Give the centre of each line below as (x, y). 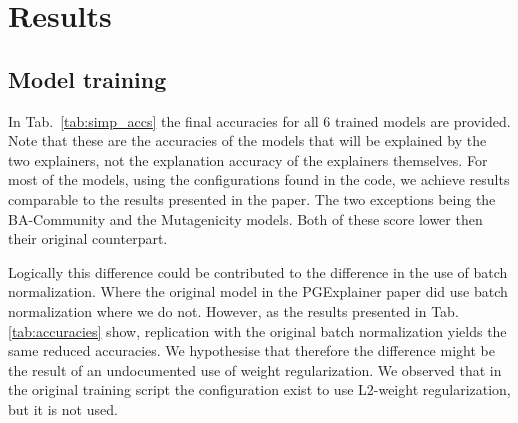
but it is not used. (63, 408)
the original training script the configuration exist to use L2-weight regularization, (259, 389)
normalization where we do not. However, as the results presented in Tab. (233, 310)
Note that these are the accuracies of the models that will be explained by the (247, 140)
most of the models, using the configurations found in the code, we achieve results (259, 179)
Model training (87, 78)
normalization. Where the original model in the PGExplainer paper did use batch (258, 291)
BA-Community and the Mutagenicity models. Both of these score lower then (245, 218)
